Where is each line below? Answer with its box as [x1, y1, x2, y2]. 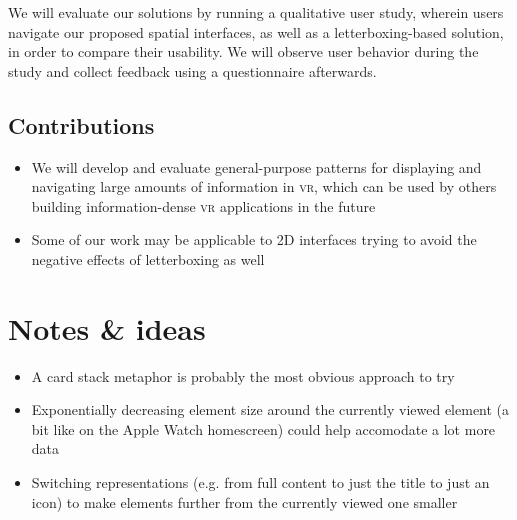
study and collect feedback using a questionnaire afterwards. [8, 60, 377, 81]
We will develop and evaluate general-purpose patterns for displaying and [31, 156, 482, 177]
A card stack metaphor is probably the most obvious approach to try [31, 365, 455, 386]
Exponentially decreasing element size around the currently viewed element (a [31, 399, 510, 420]
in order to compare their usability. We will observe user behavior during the [8, 41, 479, 62]
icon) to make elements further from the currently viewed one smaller [31, 491, 458, 512]
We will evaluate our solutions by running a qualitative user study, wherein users [8, 2, 504, 22]
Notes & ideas [8, 307, 206, 348]
